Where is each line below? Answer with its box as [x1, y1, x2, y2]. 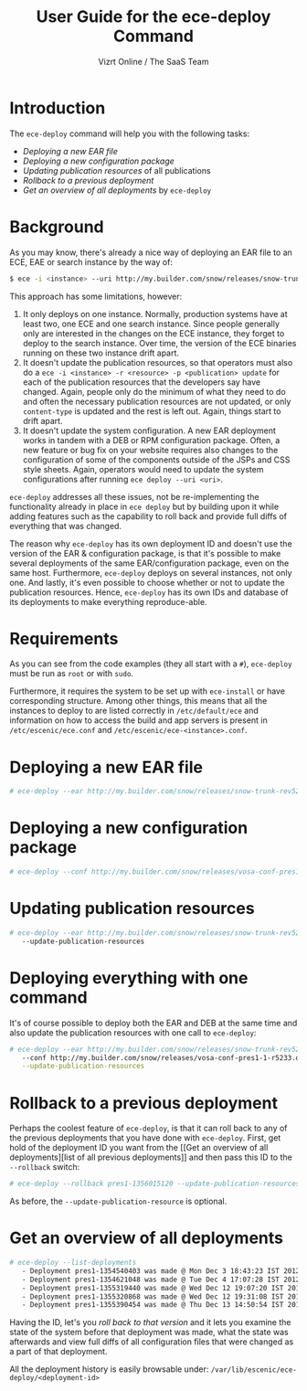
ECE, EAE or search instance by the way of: [9, 256, 174, 267]
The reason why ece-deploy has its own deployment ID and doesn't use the [9, 537, 292, 549]
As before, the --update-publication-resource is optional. [9, 1195, 228, 1207]
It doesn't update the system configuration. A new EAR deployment [22, 425, 277, 436]
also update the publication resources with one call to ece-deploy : [9, 1026, 257, 1038]
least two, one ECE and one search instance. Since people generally [22, 318, 281, 329]
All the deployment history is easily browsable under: [9, 1364, 209, 1375]
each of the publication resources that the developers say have [22, 377, 261, 388]
